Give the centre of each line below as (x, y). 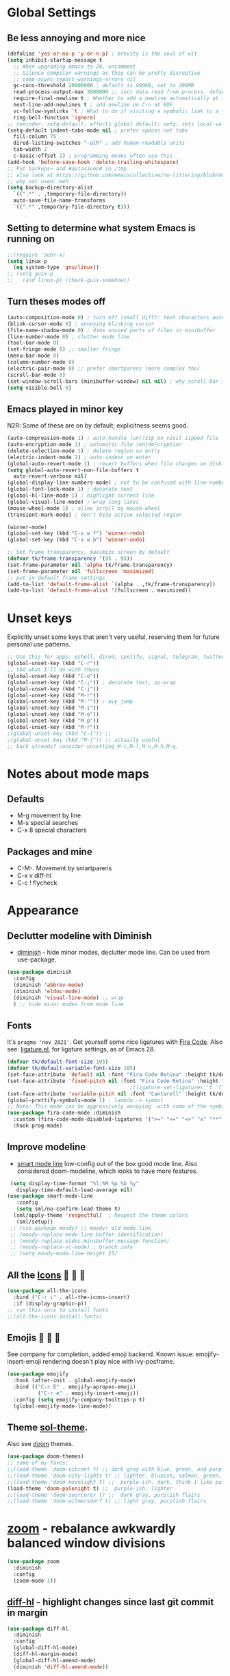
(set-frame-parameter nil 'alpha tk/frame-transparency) (90, 565)
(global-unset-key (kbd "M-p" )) (53, 721)
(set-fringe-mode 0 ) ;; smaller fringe (64, 349)
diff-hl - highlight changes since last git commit (111, 1602)
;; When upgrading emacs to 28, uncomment (75, 67)
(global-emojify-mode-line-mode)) (62, 1406)
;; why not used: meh (38, 181)
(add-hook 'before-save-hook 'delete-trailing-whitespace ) (93, 162)
